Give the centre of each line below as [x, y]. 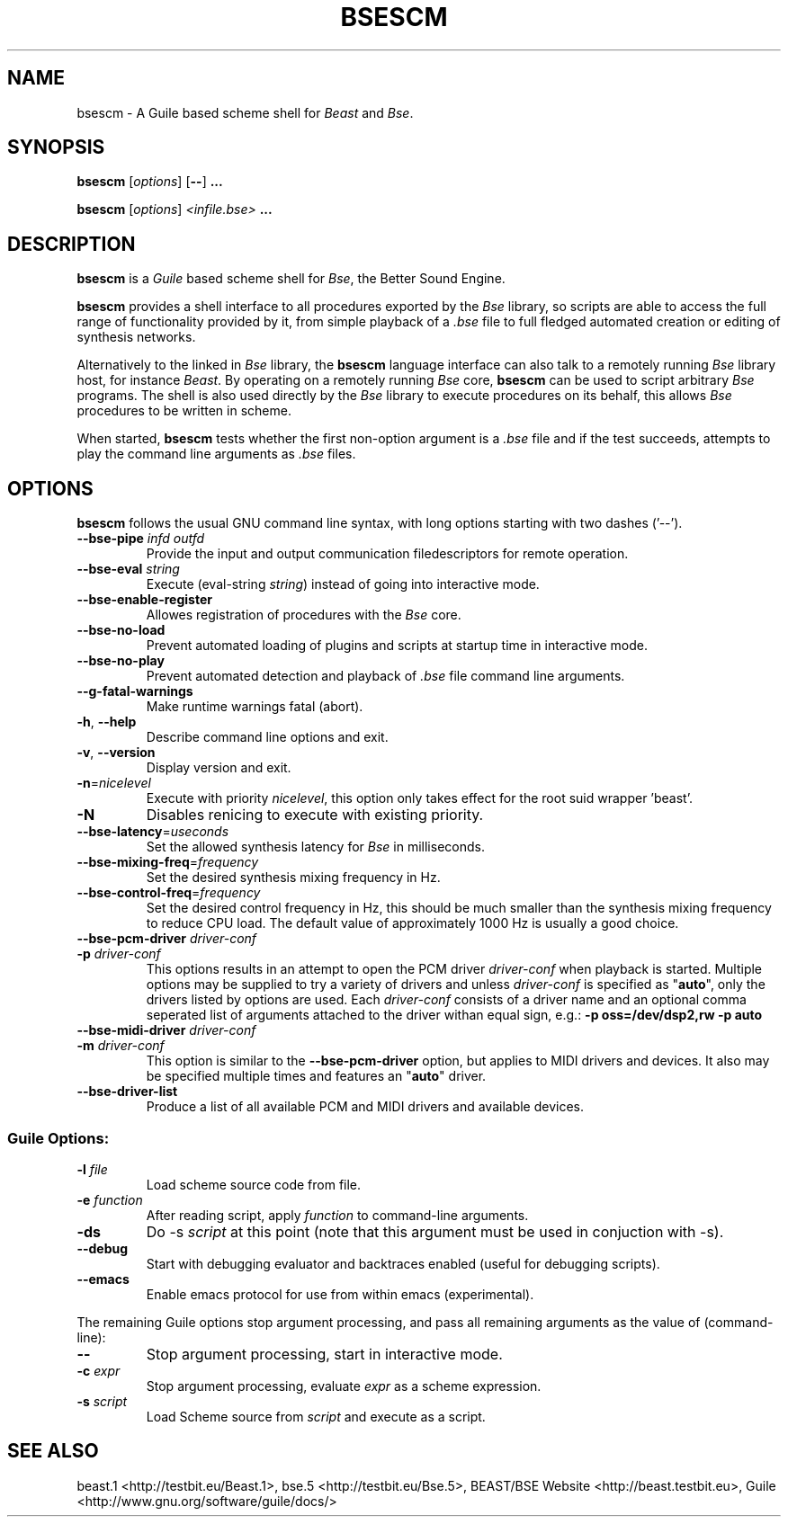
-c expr [98, 1370]
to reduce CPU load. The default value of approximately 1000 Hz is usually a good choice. [412, 923]
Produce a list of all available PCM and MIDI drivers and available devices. [365, 1107]
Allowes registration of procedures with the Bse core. [304, 615]
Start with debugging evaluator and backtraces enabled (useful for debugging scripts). [403, 1263]
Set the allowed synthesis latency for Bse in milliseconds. [315, 847]
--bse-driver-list [127, 1092]
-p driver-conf [119, 954]
